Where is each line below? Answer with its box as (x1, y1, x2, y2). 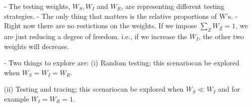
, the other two (198, 31, 244, 41)
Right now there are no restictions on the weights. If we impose (4, 20, 197, 31)
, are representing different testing (121, 1, 225, 11)
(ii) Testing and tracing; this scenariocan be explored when (4, 84, 184, 94)
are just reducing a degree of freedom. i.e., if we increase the (4, 31, 187, 41)
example (4, 93, 29, 104)
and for (218, 84, 240, 94)
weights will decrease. (4, 41, 69, 51)
